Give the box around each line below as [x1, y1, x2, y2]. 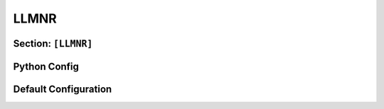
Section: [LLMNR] [13, 38, 93, 50]
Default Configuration [13, 84, 112, 95]
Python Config [13, 60, 80, 72]
